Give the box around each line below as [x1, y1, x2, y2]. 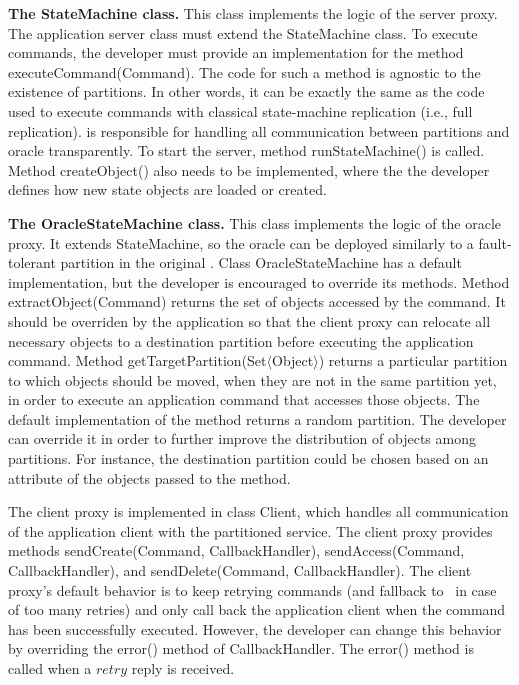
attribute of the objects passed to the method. [8, 467, 291, 488]
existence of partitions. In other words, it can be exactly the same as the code [8, 81, 485, 102]
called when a [8, 658, 92, 678]
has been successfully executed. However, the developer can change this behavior [8, 618, 502, 639]
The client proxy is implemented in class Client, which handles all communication [8, 501, 509, 522]
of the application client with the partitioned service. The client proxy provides [8, 520, 493, 541]
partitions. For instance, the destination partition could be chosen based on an [8, 448, 489, 469]
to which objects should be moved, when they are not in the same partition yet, [8, 369, 497, 390]
